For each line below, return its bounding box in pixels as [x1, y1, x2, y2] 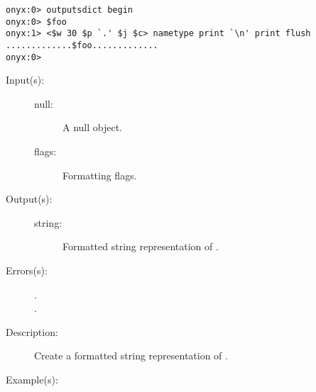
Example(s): [6, 372, 58, 386]
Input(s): [6, 72, 45, 87]
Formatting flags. [62, 167, 137, 182]
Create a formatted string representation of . [34, 348, 228, 363]
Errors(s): [6, 263, 48, 278]
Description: [6, 324, 58, 339]
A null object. [62, 120, 123, 135]
